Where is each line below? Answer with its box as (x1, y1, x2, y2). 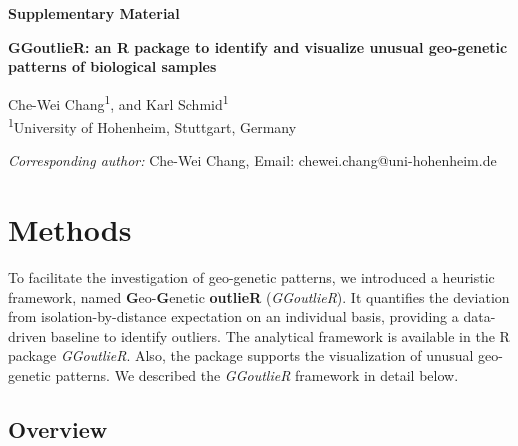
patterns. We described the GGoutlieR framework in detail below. (55, 364, 459, 385)
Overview (8, 413, 108, 444)
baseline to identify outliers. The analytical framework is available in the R (50, 325, 510, 346)
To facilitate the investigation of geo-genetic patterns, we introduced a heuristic (8, 267, 495, 287)
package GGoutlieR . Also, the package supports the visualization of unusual (8, 345, 474, 366)
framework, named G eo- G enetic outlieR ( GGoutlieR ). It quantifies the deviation (8, 286, 510, 307)
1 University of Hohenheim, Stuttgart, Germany (8, 114, 297, 137)
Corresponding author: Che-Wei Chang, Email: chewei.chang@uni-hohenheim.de (8, 150, 497, 171)
